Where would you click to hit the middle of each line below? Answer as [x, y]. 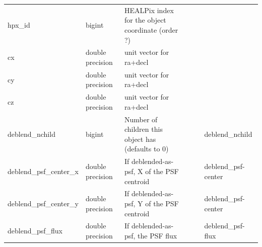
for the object [145, 20]
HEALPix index [149, 10]
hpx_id [19, 25]
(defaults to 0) [146, 149]
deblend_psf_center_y [43, 203]
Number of [141, 119]
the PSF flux [157, 235]
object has [140, 139]
